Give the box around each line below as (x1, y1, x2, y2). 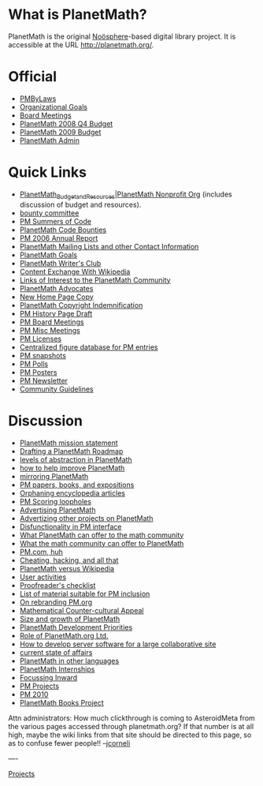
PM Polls (19, 359, 49, 369)
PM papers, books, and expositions (19, 480, 135, 489)
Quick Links (8, 163, 87, 182)
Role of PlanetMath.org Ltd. (19, 631, 109, 640)
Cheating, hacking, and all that (19, 555, 119, 565)
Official (8, 68, 57, 86)
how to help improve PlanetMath (19, 463, 125, 473)
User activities (19, 572, 67, 582)
